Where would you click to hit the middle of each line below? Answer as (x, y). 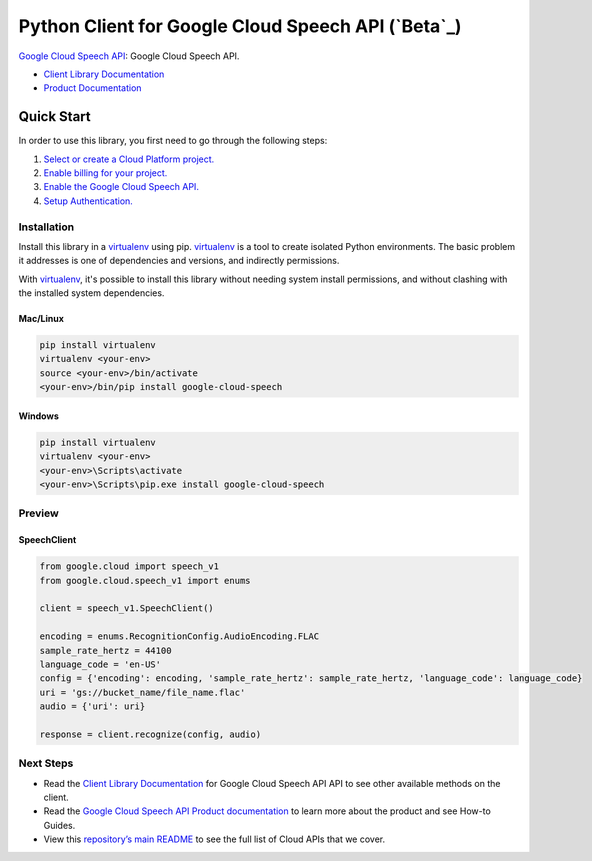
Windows (38, 416)
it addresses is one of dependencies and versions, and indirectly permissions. (179, 261)
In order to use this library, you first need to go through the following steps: (173, 141)
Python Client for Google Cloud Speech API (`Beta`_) (240, 26)
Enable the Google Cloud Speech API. (121, 187)
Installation (46, 227)
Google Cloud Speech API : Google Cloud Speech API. (129, 56)
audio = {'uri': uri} (92, 706)
